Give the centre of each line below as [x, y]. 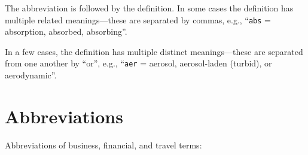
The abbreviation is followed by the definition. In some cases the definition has [149, 8]
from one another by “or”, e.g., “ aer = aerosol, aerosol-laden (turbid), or [138, 63]
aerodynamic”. [31, 75]
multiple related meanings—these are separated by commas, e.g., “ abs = [138, 19]
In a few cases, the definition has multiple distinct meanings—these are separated [154, 51]
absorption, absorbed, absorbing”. [66, 31]
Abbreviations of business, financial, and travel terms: [103, 145]
